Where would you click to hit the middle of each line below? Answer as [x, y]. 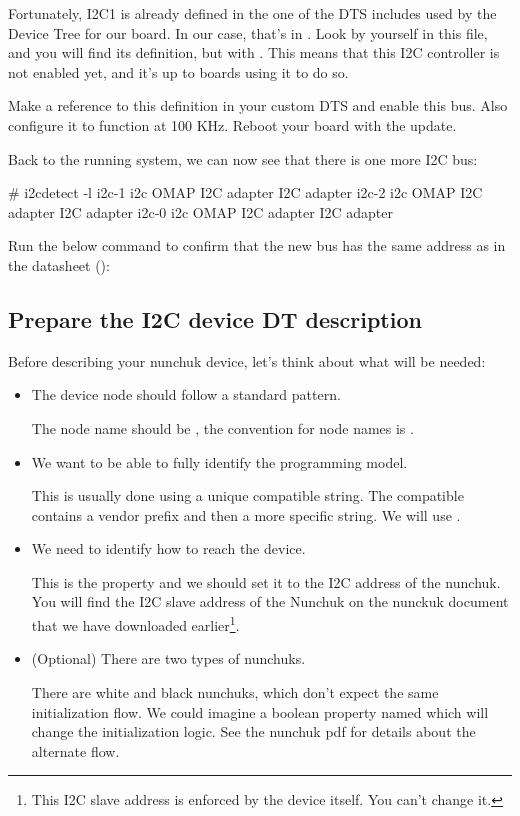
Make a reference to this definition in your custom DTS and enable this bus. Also [258, 105]
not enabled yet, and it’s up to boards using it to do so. [178, 71]
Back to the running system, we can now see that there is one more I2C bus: [243, 158]
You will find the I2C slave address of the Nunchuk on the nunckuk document [270, 601]
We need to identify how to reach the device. [168, 548]
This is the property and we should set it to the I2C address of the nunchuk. [266, 581]
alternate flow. [75, 750]
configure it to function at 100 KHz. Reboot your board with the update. [232, 124]
